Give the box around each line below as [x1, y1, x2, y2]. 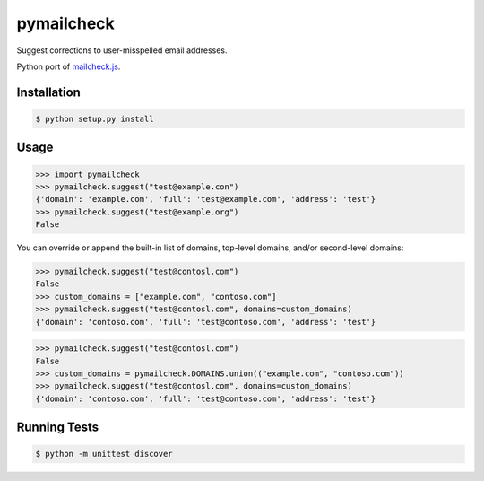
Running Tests [16, 420, 99, 435]
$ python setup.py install [35, 113, 154, 124]
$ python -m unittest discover [35, 449, 174, 459]
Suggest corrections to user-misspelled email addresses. [16, 45, 228, 56]
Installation [16, 84, 81, 100]
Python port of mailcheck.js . [16, 61, 121, 72]
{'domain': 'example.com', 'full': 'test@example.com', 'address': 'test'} [35, 194, 376, 205]
